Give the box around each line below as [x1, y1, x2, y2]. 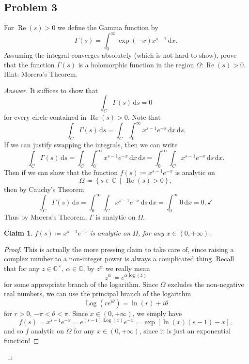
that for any [4, 263, 40, 273]
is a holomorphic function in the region [78, 59, 194, 69]
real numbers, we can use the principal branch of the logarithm [4, 288, 191, 299]
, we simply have [132, 308, 182, 318]
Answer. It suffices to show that [4, 85, 98, 95]
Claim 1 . [4, 228, 33, 238]
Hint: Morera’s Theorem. [4, 69, 78, 79]
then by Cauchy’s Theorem [4, 184, 84, 194]
